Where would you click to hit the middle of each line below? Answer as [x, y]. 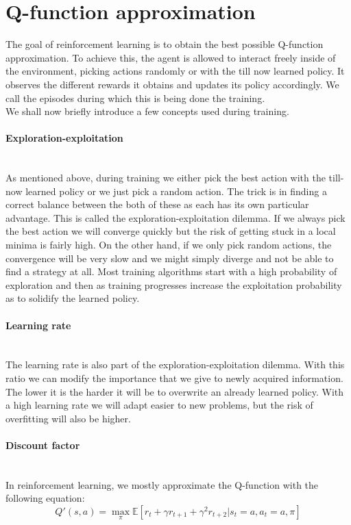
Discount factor [43, 445]
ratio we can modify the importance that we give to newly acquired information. [174, 378]
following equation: [45, 498]
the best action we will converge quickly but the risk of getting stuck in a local [171, 231]
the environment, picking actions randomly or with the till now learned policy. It [175, 71]
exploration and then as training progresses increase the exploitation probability [174, 284]
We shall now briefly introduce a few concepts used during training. [147, 111]
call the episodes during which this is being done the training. [135, 98]
